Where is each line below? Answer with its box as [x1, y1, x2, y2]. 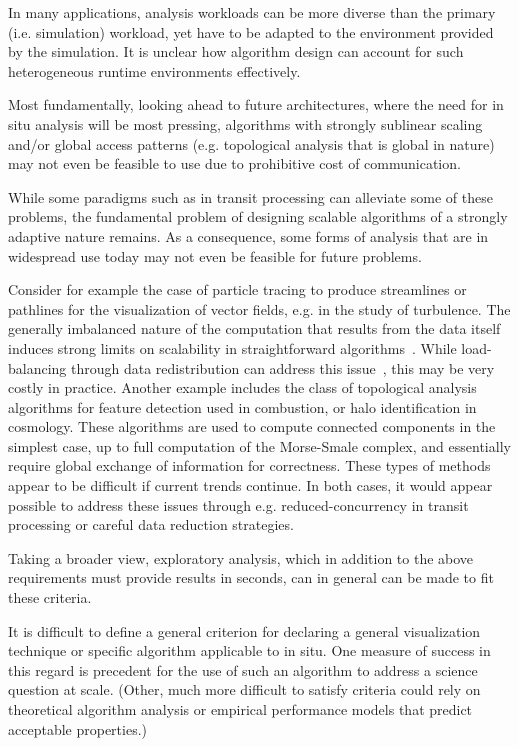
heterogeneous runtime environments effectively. [8, 60, 301, 81]
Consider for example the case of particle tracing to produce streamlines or [8, 279, 467, 300]
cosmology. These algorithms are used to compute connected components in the [8, 416, 496, 437]
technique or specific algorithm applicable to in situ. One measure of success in [8, 640, 491, 661]
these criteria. [8, 587, 92, 608]
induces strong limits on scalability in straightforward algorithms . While [8, 337, 457, 358]
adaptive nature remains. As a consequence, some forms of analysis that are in [8, 225, 489, 246]
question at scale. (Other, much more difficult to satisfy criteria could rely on [8, 679, 481, 700]
